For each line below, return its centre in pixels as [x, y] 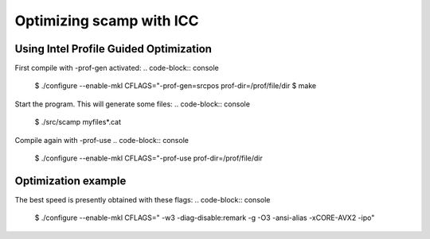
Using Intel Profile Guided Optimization [113, 49]
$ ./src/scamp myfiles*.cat [78, 122]
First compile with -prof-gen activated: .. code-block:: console [117, 68]
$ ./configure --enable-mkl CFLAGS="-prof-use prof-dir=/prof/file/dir [149, 158]
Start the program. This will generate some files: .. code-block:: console [133, 104]
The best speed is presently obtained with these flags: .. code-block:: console [143, 199]
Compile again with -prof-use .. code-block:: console [102, 140]
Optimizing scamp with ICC [107, 21]
